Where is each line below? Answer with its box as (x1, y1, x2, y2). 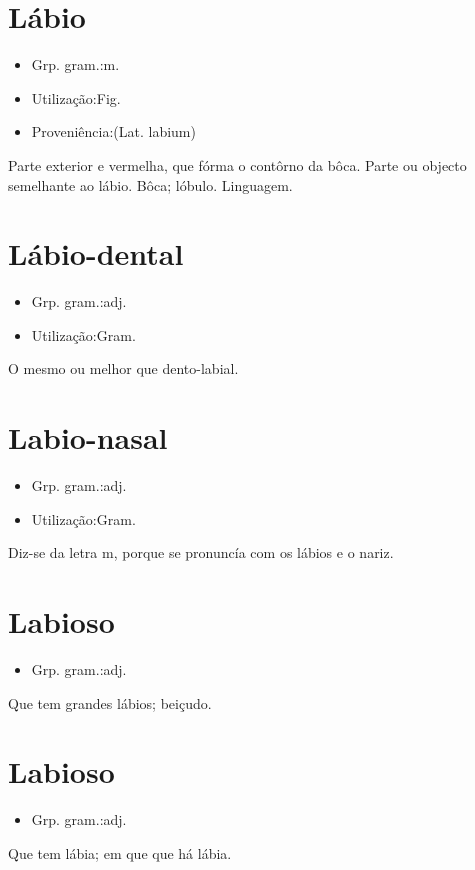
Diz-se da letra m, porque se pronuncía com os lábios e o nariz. (8, 542, 394, 563)
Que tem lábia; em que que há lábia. (8, 842, 232, 863)
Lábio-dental (8, 233, 184, 274)
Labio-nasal (8, 417, 168, 458)
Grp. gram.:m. (31, 54, 120, 75)
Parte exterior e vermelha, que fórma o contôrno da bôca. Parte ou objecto (8, 154, 467, 175)
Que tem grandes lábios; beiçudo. (8, 692, 212, 713)
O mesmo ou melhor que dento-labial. (8, 358, 239, 379)
